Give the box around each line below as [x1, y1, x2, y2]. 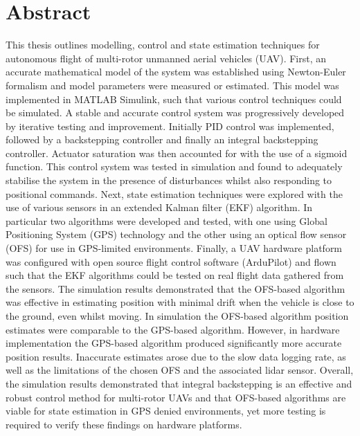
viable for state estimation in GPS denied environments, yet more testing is [6, 403, 326, 418]
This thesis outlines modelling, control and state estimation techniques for [6, 37, 320, 52]
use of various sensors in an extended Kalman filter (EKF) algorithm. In [6, 200, 313, 215]
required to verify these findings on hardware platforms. [6, 417, 242, 431]
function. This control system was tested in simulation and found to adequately [6, 159, 343, 174]
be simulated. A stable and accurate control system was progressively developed [6, 105, 345, 120]
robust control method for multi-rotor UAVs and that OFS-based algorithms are [6, 390, 346, 404]
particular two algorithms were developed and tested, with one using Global [6, 213, 327, 228]
